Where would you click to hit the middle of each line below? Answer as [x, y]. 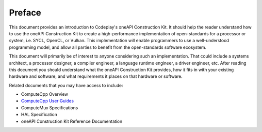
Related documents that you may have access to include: [66, 85]
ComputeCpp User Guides [48, 101]
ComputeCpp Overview [45, 94]
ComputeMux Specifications [49, 108]
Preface [25, 13]
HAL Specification [39, 115]
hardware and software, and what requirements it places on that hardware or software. [96, 76]
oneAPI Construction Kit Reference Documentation [72, 121]
